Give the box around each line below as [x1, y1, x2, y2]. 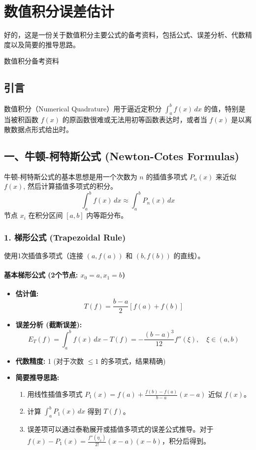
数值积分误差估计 [4, 1, 115, 21]
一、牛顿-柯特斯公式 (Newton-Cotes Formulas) [4, 148, 239, 163]
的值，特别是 [204, 103, 246, 113]
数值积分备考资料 [4, 56, 59, 66]
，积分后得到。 [161, 436, 210, 446]
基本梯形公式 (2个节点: [4, 270, 78, 280]
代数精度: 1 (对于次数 [15, 355, 84, 366]
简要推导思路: [15, 372, 60, 382]
